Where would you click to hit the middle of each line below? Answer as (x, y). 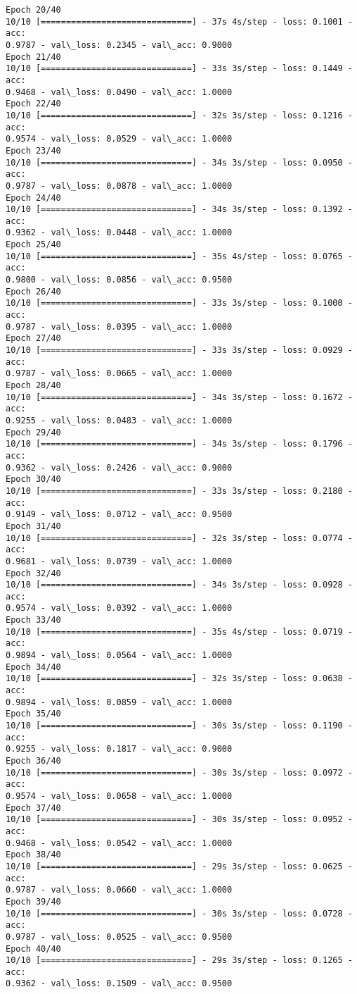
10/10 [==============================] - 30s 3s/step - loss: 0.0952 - (179, 820)
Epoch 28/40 (33, 385)
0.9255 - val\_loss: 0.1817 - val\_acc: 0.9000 (119, 749)
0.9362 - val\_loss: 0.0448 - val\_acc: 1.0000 (119, 233)
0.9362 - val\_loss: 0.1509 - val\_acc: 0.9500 (119, 984)
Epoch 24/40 (33, 198)
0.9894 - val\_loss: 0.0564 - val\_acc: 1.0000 (119, 656)
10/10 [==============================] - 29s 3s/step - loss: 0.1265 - (179, 961)
